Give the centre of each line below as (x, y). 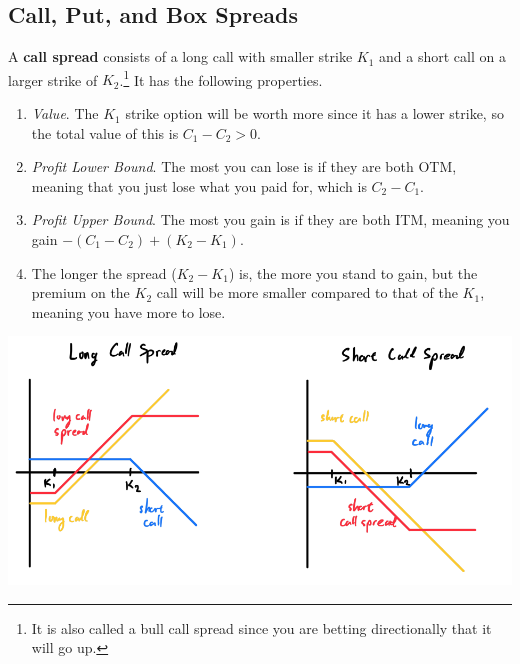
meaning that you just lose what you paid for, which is (199, 185)
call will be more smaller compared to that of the (307, 292)
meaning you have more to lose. (128, 311)
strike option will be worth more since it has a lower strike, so (314, 113)
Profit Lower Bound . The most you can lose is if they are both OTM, (244, 166)
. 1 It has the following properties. (221, 78)
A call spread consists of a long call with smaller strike (180, 56)
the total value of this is (105, 132)
